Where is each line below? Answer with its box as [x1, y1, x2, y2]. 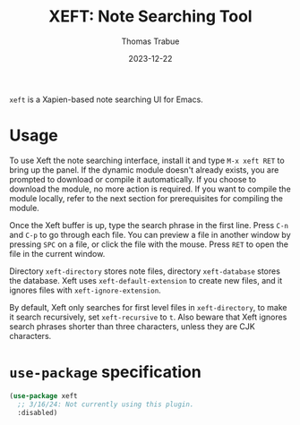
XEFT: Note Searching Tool [48, 6, 253, 27]
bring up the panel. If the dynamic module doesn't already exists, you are [9, 164, 279, 175]
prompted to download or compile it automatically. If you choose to [9, 174, 257, 184]
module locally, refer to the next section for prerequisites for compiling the [9, 192, 284, 203]
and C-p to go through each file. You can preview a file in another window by [9, 229, 291, 240]
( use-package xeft [9, 391, 78, 400]
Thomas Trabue [121, 36, 180, 47]
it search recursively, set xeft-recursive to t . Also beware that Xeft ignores [9, 311, 287, 322]
